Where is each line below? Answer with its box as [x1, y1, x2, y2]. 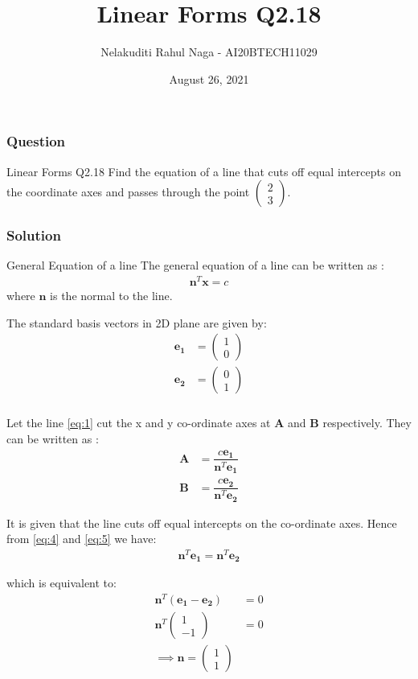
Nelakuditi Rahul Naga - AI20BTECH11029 [100, 43, 318, 60]
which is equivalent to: [6, 574, 117, 591]
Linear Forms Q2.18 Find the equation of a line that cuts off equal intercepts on [6, 163, 401, 179]
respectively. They [322, 414, 412, 431]
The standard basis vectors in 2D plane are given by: [6, 314, 267, 331]
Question [6, 131, 66, 151]
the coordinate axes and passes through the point [6, 183, 250, 200]
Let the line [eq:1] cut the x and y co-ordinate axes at [6, 414, 271, 431]
